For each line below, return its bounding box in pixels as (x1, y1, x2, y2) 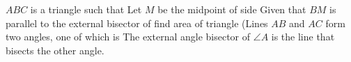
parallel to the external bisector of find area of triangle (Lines (6, 15, 268, 30)
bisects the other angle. (6, 42, 104, 57)
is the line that (271, 29, 335, 44)
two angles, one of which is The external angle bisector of (6, 29, 251, 44)
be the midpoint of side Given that (157, 2, 306, 16)
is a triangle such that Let (30, 2, 142, 16)
